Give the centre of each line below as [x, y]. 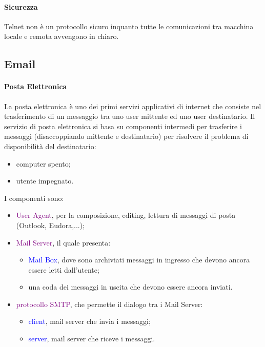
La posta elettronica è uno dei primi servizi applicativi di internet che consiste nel [133, 106]
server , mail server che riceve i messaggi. [92, 339]
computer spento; [43, 163]
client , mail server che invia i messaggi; [89, 321]
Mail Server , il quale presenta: [63, 242]
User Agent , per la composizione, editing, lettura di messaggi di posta [126, 215]
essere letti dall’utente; [64, 269]
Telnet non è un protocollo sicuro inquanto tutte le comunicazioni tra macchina [129, 26]
